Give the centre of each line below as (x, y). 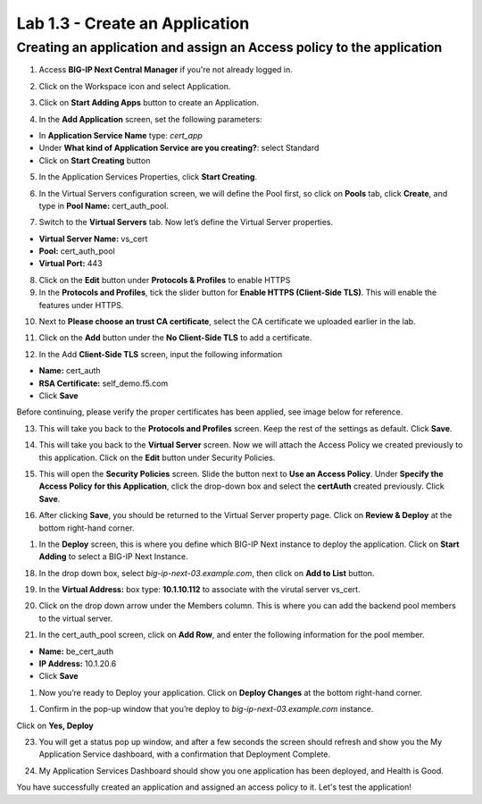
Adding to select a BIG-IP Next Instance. (113, 557)
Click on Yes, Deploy (55, 725)
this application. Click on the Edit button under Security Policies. (157, 457)
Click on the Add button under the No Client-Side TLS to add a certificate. (175, 338)
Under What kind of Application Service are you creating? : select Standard (179, 148)
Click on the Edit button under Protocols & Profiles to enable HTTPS (165, 280)
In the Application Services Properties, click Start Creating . (148, 177)
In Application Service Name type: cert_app (120, 135)
